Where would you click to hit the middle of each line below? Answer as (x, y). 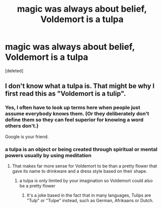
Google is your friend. (27, 136)
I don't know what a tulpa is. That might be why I (80, 86)
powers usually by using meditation (48, 155)
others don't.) (22, 126)
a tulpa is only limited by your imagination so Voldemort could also (86, 180)
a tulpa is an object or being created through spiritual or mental (81, 149)
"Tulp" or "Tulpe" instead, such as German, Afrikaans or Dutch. (90, 200)
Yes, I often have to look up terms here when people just (73, 107)
